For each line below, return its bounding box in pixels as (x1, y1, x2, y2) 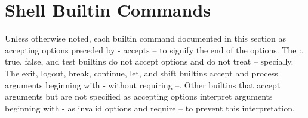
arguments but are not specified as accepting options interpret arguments (5, 90, 273, 103)
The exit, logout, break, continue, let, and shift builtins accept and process (5, 66, 278, 79)
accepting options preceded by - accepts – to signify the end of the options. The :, (5, 43, 304, 56)
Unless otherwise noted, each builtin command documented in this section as (5, 32, 287, 44)
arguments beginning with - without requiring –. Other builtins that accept (5, 78, 281, 91)
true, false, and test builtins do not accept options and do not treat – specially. (5, 55, 294, 68)
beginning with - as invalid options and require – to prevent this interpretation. (5, 101, 295, 114)
